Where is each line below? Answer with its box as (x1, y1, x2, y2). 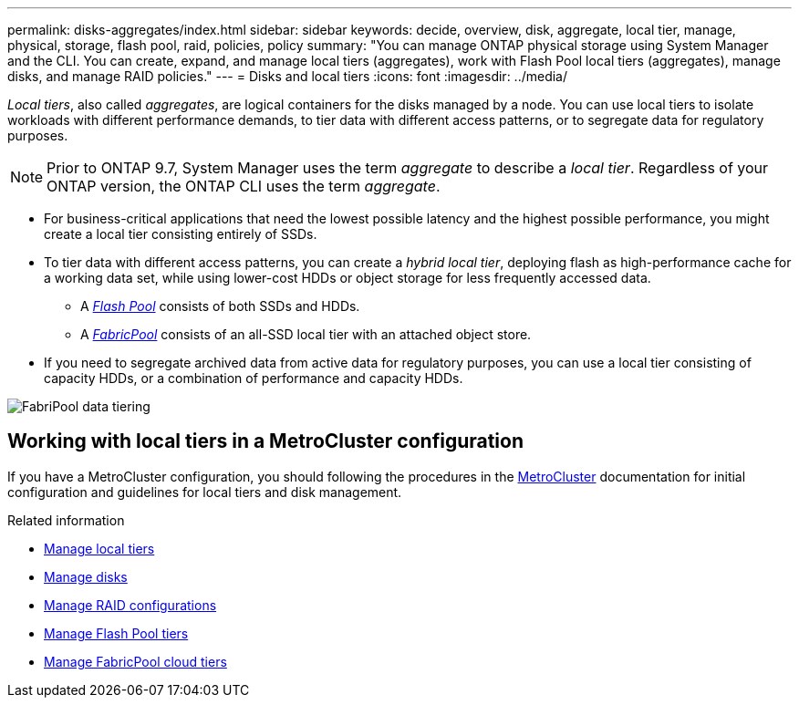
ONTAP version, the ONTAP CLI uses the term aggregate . (47, 177, 441, 195)
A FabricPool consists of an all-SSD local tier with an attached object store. (80, 327, 532, 342)
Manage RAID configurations (44, 596, 217, 613)
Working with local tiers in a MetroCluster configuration (7, 430, 524, 453)
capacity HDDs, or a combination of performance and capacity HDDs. (44, 370, 463, 386)
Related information (7, 512, 125, 528)
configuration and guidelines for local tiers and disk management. (7, 483, 402, 500)
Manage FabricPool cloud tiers (44, 653, 227, 669)
